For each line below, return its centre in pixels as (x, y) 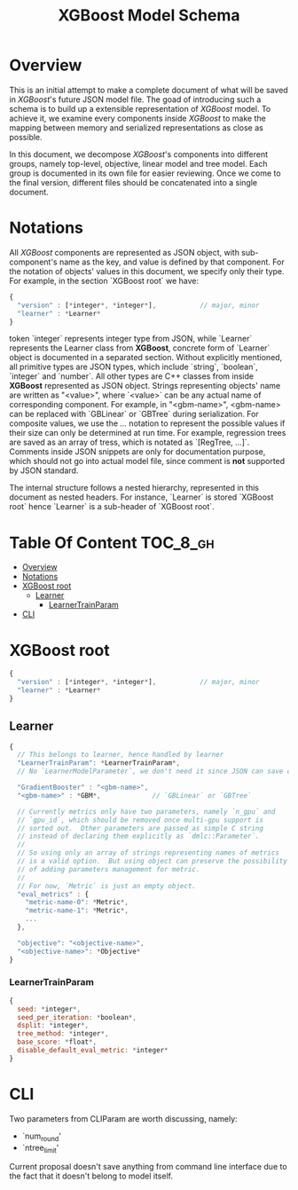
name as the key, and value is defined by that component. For (172, 262)
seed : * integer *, (49, 1009)
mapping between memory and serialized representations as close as (136, 127)
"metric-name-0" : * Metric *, (77, 902)
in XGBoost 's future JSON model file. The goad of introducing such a (135, 99)
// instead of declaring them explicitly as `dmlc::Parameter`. (138, 836)
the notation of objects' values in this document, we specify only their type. (147, 271)
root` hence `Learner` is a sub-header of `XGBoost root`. (112, 507)
